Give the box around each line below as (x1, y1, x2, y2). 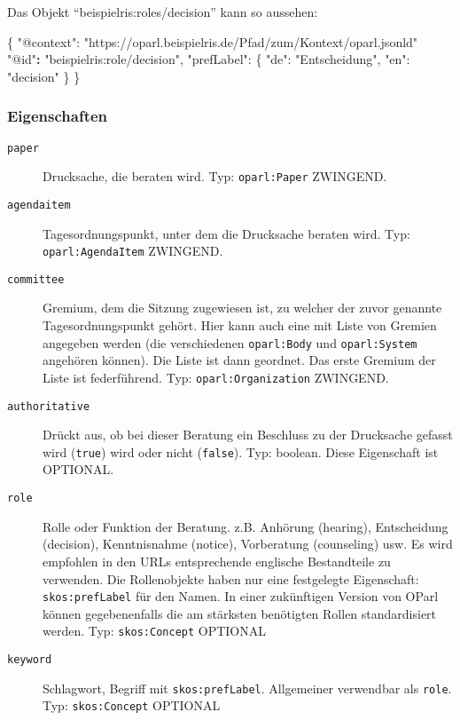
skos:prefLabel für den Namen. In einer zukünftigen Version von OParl (43, 587, 439, 605)
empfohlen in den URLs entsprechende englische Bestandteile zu (43, 551, 391, 570)
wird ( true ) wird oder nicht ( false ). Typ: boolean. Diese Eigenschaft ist (43, 442, 439, 461)
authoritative (7, 400, 90, 413)
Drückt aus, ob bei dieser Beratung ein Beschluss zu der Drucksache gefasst (43, 425, 453, 444)
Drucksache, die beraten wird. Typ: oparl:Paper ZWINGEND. (43, 167, 387, 186)
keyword (7, 653, 52, 666)
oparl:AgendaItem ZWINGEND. (43, 241, 223, 260)
